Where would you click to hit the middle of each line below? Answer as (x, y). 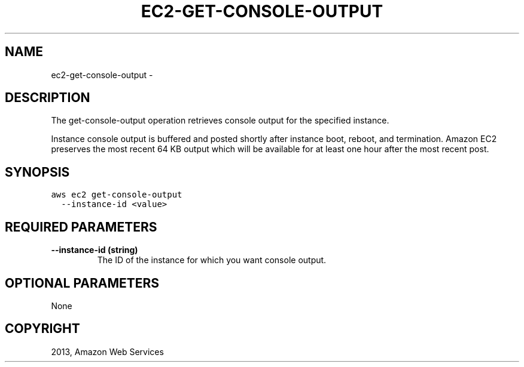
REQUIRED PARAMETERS (81, 227)
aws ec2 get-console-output (117, 195)
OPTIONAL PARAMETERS (82, 283)
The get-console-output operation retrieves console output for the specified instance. (220, 121)
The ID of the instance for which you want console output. (212, 260)
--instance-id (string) (95, 250)
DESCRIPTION (48, 98)
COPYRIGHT (42, 329)
